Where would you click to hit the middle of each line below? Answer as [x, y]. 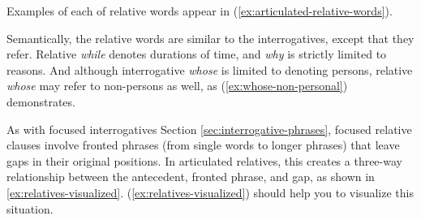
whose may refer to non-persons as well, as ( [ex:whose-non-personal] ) [177, 86]
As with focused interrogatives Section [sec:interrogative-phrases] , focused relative [209, 129]
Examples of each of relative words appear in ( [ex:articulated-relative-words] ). [200, 11]
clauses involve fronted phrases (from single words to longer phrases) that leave [203, 145]
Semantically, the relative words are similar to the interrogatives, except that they [210, 38]
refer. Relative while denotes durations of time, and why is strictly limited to [197, 54]
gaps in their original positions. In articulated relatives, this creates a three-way [204, 160]
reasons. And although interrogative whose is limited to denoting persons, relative [210, 69]
